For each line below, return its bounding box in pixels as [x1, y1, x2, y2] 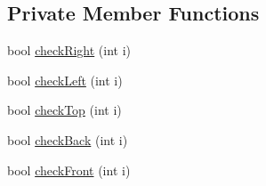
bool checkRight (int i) [7, 41, 132, 60]
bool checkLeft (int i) [7, 70, 123, 89]
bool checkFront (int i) [7, 160, 131, 179]
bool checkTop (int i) [7, 101, 122, 119]
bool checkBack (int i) [7, 130, 128, 149]
